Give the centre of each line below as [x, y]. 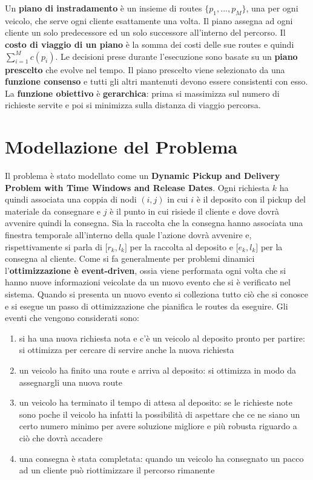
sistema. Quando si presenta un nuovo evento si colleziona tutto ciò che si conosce [157, 294]
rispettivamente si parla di [54, 246]
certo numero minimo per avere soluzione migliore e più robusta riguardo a [158, 426]
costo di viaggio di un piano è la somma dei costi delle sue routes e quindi [150, 44]
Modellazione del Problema [121, 147]
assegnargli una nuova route [71, 382]
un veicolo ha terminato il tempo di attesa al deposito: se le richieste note [156, 402]
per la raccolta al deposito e [181, 246]
